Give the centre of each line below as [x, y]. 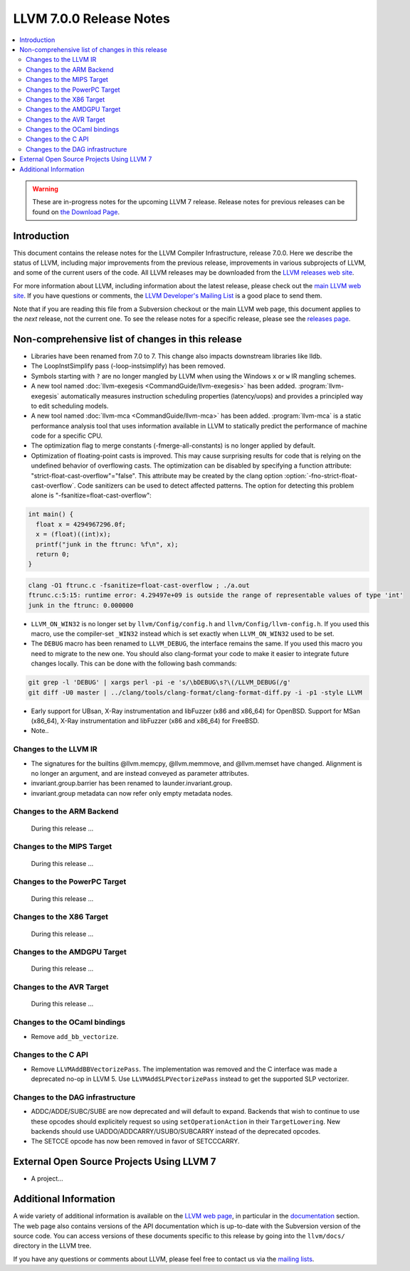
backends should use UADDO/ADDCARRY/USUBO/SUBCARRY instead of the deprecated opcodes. [176, 1132]
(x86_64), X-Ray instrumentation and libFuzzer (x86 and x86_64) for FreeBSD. [145, 721]
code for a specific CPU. [67, 436]
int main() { [51, 515]
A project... [47, 1178]
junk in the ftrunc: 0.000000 [81, 605]
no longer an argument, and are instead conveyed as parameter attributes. [140, 773]
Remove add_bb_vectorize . [75, 1036]
